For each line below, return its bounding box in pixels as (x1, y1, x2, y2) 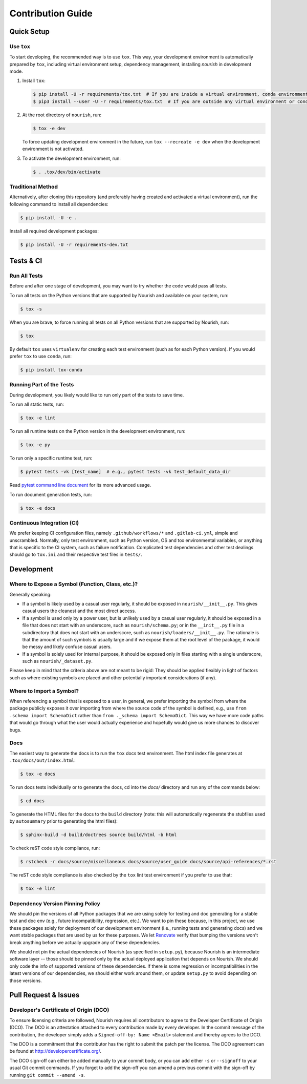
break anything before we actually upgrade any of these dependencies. (9, 939, 161, 945)
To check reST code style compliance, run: (9, 845, 100, 851)
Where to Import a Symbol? (9, 687, 79, 694)
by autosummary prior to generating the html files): (9, 818, 118, 824)
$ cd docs (20, 798, 45, 804)
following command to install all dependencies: (9, 201, 108, 207)
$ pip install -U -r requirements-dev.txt (20, 241, 128, 247)
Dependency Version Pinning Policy (9, 900, 101, 907)
